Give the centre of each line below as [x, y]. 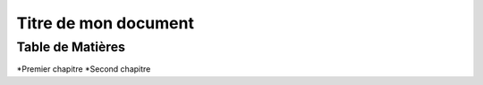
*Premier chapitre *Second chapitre [84, 69]
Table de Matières [71, 47]
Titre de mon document [105, 23]
